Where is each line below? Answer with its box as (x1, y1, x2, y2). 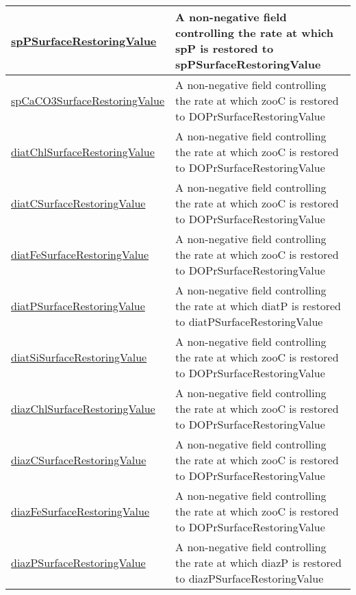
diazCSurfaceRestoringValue (11, 452, 147, 468)
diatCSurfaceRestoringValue (11, 195, 146, 211)
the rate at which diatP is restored (175, 298, 341, 314)
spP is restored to (175, 40, 274, 56)
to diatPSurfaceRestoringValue (175, 314, 323, 329)
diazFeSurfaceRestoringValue (11, 503, 149, 519)
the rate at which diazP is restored (175, 555, 342, 570)
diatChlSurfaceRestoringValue (11, 144, 155, 160)
